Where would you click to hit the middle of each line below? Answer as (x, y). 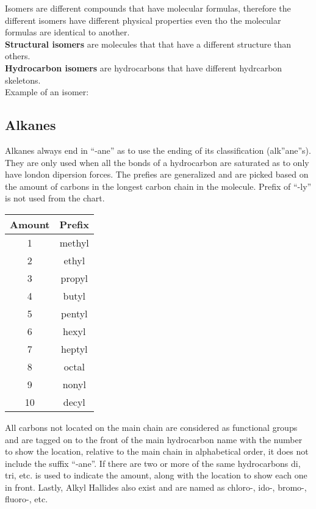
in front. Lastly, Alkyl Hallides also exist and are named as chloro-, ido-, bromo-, (156, 487)
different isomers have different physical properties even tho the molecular (143, 20)
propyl (74, 278)
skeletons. (23, 80)
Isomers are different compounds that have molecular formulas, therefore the (148, 8)
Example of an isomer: (47, 92)
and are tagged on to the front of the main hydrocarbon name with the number (154, 439)
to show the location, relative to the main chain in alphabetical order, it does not (157, 451)
